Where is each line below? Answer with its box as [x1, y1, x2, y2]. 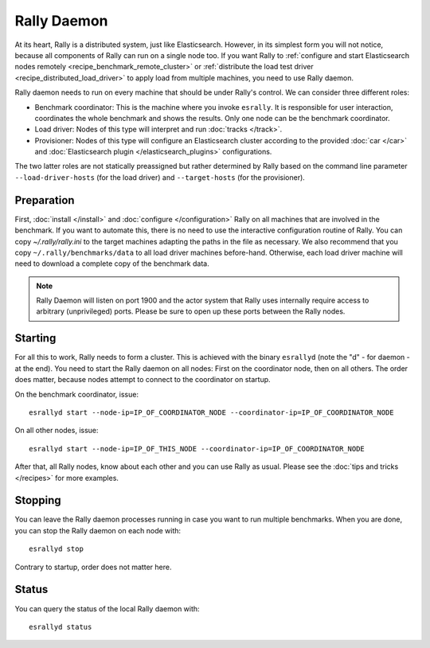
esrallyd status [29, 622, 92, 631]
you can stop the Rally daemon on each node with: [14, 525, 182, 535]
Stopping [14, 494, 61, 507]
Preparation [14, 193, 75, 207]
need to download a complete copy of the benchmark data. [14, 259, 210, 268]
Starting [14, 331, 57, 345]
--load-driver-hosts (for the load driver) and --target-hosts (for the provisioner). [14, 172, 306, 182]
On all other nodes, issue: [14, 426, 99, 435]
